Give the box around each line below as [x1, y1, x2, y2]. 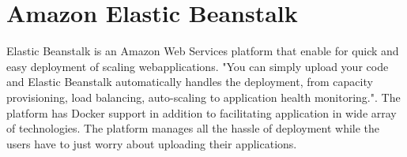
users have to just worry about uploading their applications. [6, 135, 297, 151]
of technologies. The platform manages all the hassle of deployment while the [6, 120, 380, 136]
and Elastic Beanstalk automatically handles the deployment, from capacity [6, 73, 373, 90]
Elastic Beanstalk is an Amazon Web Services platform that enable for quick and [6, 43, 399, 59]
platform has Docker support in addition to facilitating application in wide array [6, 104, 397, 121]
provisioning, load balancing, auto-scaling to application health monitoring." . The [6, 88, 401, 105]
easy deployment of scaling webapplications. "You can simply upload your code [6, 58, 389, 74]
